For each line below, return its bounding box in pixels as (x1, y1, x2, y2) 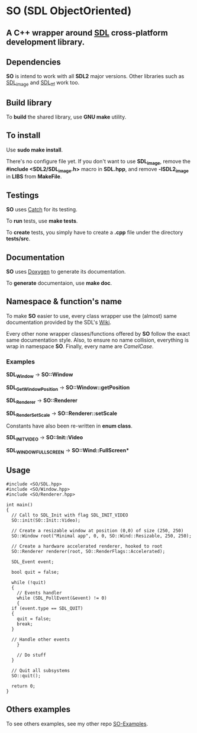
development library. (6, 37, 85, 47)
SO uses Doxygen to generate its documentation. (6, 268, 126, 275)
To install (6, 130, 41, 140)
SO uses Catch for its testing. (6, 206, 78, 213)
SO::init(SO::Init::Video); (11, 517, 81, 523)
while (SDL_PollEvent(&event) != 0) (17, 595, 108, 601)
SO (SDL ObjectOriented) (6, 4, 132, 18)
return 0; (11, 683, 35, 689)
